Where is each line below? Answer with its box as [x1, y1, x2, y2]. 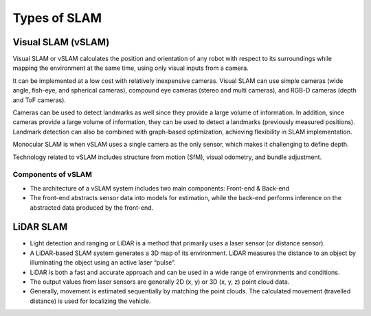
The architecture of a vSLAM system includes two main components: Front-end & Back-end [30, 184, 290, 192]
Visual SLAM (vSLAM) [12, 36, 110, 48]
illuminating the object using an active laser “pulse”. [30, 258, 176, 267]
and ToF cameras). [12, 96, 67, 104]
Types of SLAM [12, 10, 102, 25]
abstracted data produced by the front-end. [30, 203, 154, 212]
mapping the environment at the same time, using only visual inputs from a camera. [12, 64, 249, 72]
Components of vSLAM [12, 170, 93, 180]
